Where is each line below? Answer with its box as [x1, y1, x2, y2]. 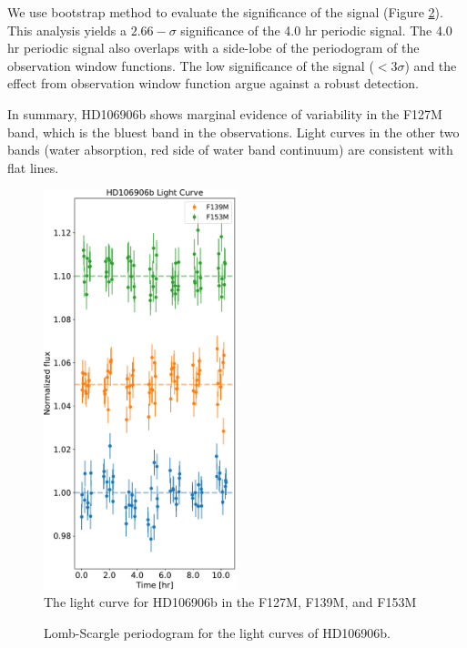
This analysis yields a [7, 20, 127, 39]
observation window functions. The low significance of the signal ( [7, 56, 374, 75]
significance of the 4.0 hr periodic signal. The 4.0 [180, 20, 452, 39]
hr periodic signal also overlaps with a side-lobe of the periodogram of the [7, 38, 420, 57]
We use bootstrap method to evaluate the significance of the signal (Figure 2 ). [7, 3, 443, 21]
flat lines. [7, 157, 59, 177]
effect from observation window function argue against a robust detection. [7, 74, 419, 93]
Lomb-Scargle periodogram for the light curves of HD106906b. [44, 623, 391, 642]
